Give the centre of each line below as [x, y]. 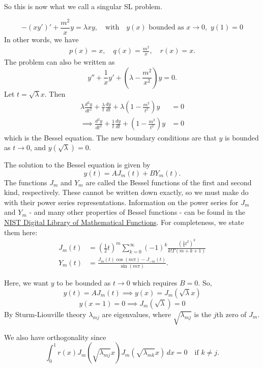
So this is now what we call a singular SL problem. [83, 6]
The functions [26, 182]
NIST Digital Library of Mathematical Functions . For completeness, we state [124, 222]
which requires [155, 283]
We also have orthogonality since [55, 337]
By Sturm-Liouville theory [45, 314]
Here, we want [26, 283]
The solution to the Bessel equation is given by [77, 165]
